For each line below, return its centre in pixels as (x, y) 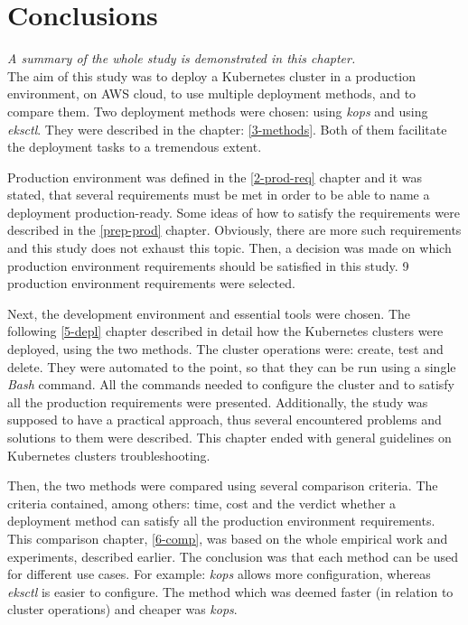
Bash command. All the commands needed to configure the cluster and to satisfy (231, 384)
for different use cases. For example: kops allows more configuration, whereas (219, 574)
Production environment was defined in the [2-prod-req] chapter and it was (215, 177)
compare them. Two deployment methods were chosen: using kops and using (218, 111)
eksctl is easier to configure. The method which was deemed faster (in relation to (230, 591)
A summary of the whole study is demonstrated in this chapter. (182, 58)
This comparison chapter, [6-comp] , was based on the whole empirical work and (228, 538)
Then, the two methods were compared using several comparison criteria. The (223, 485)
